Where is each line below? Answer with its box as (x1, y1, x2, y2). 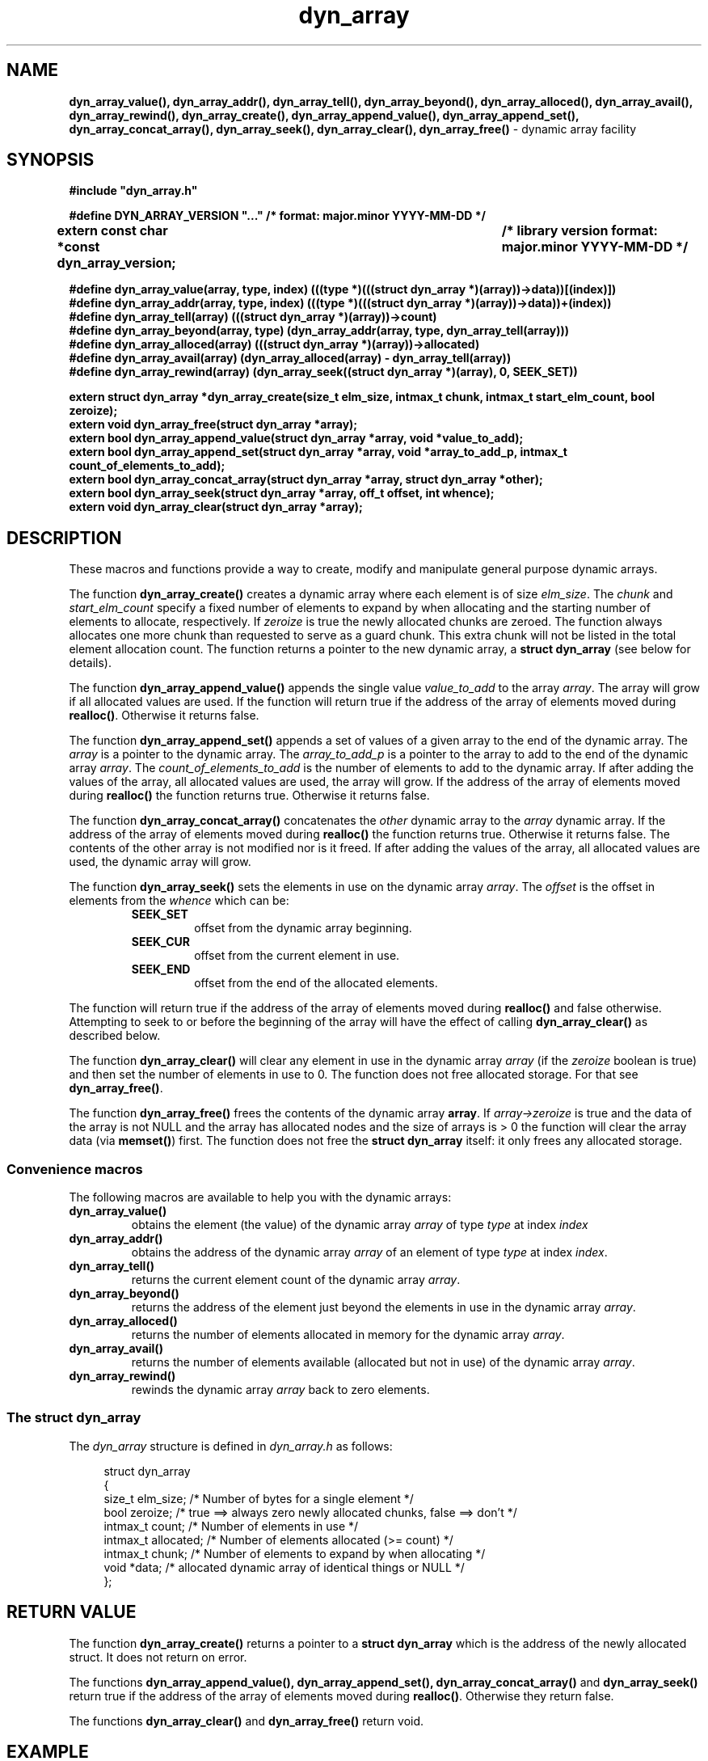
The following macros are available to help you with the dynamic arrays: (69, 1190, 452, 1205)
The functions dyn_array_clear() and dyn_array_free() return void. (69, 1713, 424, 1728)
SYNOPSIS (6, 150, 95, 171)
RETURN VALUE (6, 1602, 137, 1623)
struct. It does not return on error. (69, 1649, 247, 1664)
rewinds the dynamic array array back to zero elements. (131, 1383, 430, 1397)
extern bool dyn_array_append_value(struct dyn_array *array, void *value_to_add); (69, 431, 524, 446)
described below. (69, 1028, 161, 1043)
